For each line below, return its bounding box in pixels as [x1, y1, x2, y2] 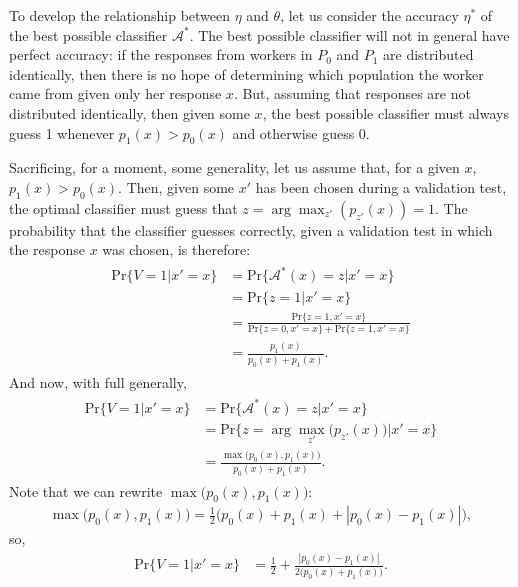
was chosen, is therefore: [102, 239, 251, 260]
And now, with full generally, [9, 371, 187, 392]
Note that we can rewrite [9, 480, 163, 501]
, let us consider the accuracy [280, 5, 459, 25]
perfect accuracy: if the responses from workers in [9, 44, 313, 65]
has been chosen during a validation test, [255, 176, 507, 197]
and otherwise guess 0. [232, 122, 370, 143]
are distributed [383, 44, 474, 65]
